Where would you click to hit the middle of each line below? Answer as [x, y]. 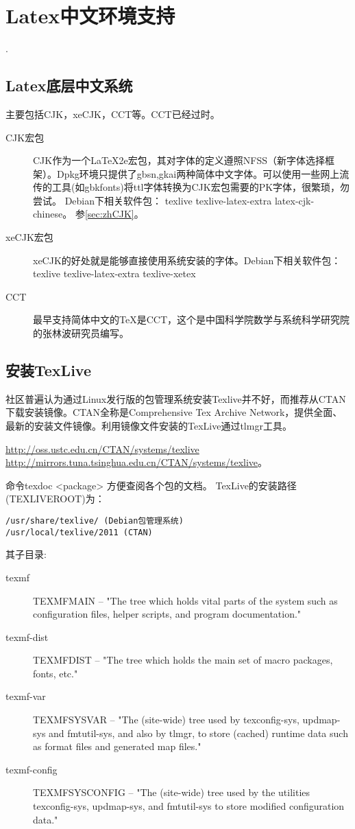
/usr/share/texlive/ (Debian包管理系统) [95, 521]
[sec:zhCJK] [109, 214]
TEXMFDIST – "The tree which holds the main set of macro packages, [183, 660]
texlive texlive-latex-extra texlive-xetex [114, 273]
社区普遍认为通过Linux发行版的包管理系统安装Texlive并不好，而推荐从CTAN [176, 398]
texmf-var [26, 696]
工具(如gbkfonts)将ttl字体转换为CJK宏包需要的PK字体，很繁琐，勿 [201, 187]
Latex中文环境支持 [90, 15]
